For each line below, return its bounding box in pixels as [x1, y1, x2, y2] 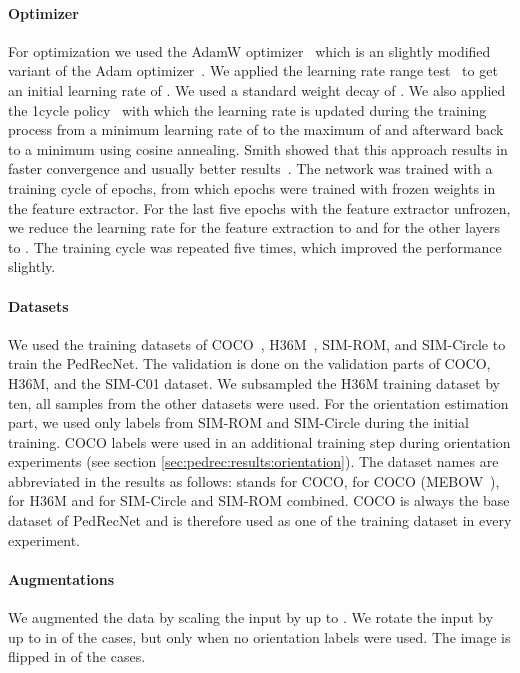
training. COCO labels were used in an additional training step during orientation [8, 431, 511, 452]
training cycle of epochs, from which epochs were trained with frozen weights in [8, 177, 496, 198]
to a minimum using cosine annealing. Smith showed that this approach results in [8, 138, 508, 159]
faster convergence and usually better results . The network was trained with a [8, 158, 493, 179]
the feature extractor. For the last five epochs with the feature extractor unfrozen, [8, 197, 511, 218]
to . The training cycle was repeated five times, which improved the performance [8, 236, 502, 257]
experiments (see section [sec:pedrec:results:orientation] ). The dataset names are [8, 451, 499, 472]
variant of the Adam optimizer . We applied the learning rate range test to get [8, 60, 498, 81]
